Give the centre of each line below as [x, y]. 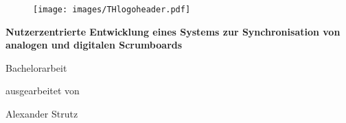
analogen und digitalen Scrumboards [94, 45]
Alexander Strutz [42, 114]
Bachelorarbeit [36, 67]
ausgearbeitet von [43, 91]
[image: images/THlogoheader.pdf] [112, 10]
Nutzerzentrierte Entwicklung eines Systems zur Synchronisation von [173, 31]
